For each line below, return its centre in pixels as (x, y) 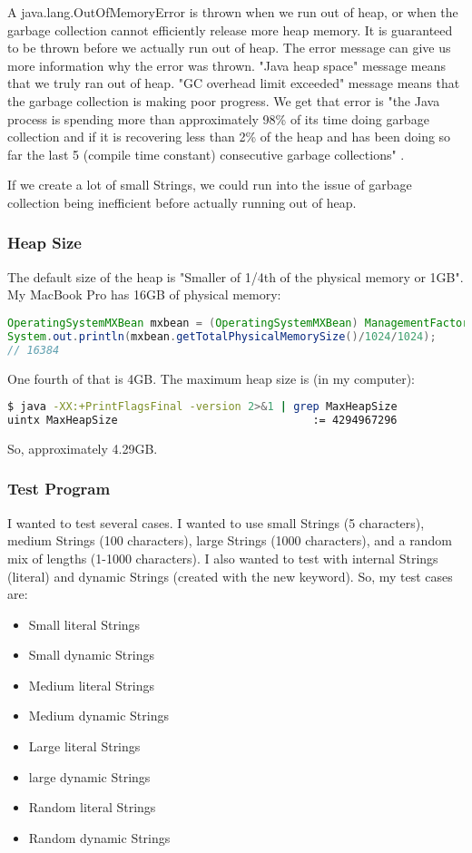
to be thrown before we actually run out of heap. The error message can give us (229, 48)
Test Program (59, 489)
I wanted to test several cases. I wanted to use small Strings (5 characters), (216, 522)
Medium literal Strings (92, 685)
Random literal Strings (92, 807)
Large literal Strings (84, 746)
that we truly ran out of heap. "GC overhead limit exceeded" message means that (234, 83)
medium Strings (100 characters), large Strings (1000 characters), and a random (230, 540)
